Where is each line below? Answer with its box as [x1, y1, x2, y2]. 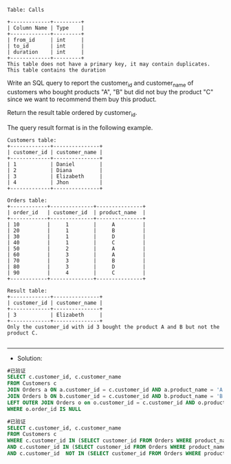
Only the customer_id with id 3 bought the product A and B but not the [7, 324, 220, 330]
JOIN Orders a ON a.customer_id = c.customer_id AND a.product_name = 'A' [7, 386, 226, 394]
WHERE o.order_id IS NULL [7, 405, 81, 412]
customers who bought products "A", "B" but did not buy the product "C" [7, 87, 214, 96]
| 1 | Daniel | [7, 160, 103, 168]
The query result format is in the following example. [7, 123, 153, 131]
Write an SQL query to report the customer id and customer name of [7, 79, 194, 89]
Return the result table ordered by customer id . [7, 108, 137, 118]
